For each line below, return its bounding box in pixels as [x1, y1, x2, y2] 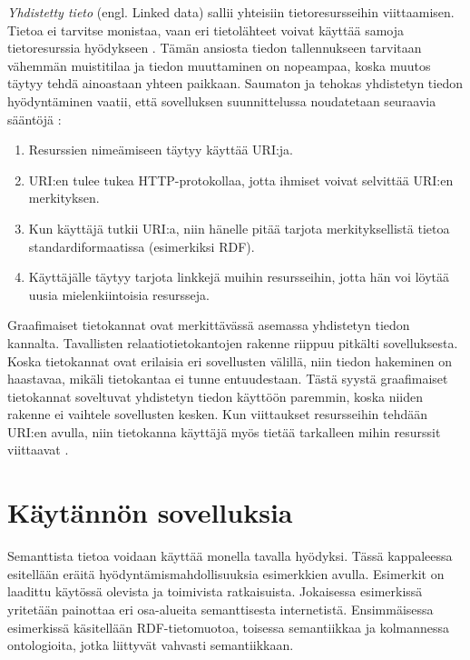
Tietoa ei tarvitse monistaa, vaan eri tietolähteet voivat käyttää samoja [7, 20, 404, 39]
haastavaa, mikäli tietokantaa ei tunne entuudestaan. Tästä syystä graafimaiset [7, 369, 448, 388]
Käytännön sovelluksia [7, 494, 293, 531]
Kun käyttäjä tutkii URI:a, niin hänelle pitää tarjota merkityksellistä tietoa [28, 218, 450, 237]
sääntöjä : [7, 109, 62, 128]
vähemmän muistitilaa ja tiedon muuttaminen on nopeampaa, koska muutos [7, 55, 431, 75]
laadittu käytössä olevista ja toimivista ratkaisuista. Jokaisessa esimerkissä [7, 582, 423, 601]
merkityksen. [28, 188, 100, 207]
